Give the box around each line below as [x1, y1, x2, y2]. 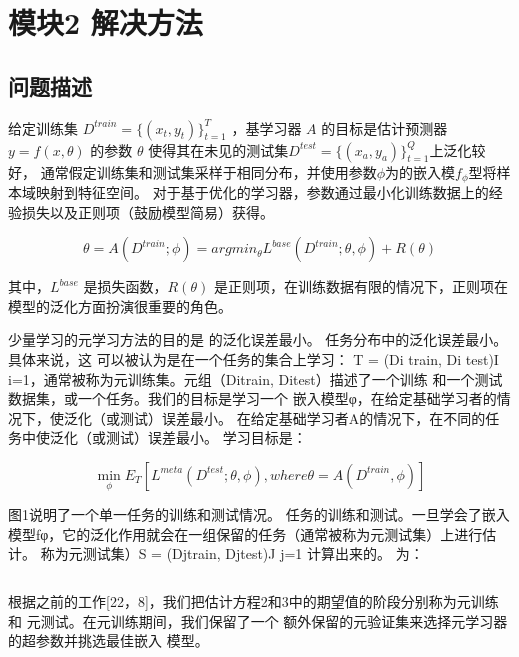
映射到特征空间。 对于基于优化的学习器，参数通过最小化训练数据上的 [35, 182, 489, 203]
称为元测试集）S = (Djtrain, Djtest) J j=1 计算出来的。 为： [40, 543, 424, 564]
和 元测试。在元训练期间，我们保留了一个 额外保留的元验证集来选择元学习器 [8, 610, 508, 631]
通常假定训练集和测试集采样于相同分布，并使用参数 [40, 161, 377, 182]
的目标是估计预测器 [321, 117, 448, 138]
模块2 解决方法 [8, 2, 203, 43]
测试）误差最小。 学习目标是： [105, 427, 307, 448]
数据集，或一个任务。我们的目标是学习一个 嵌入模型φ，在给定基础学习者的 [8, 388, 497, 409]
